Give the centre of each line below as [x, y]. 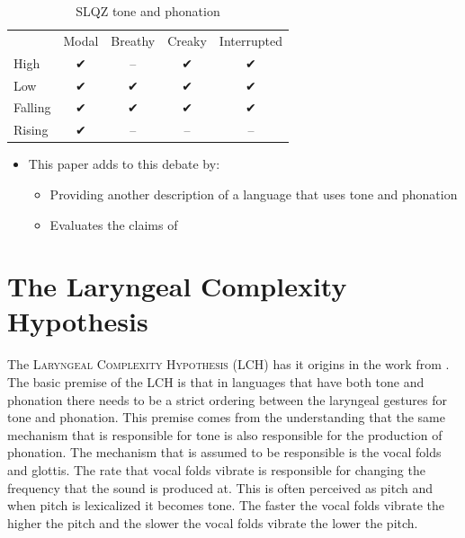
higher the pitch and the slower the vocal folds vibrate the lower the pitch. [213, 522]
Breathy [133, 40]
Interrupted [250, 40]
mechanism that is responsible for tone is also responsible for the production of [225, 434]
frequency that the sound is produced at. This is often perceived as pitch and [220, 487]
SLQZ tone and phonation [148, 11]
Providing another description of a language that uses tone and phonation [254, 194]
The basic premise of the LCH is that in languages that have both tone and [216, 382]
